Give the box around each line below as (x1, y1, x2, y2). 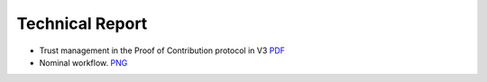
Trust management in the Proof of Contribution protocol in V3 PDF (39, 45, 286, 56)
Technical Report (16, 14, 148, 33)
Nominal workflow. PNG (39, 57, 128, 68)
